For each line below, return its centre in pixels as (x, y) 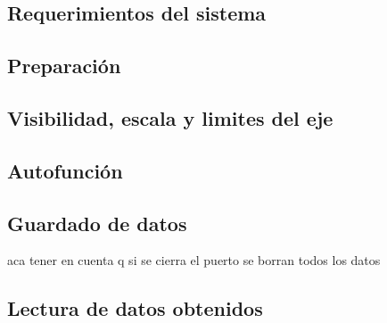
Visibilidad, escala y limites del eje (170, 117)
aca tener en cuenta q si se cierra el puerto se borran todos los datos (194, 260)
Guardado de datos (97, 223)
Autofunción (65, 170)
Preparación (64, 66)
